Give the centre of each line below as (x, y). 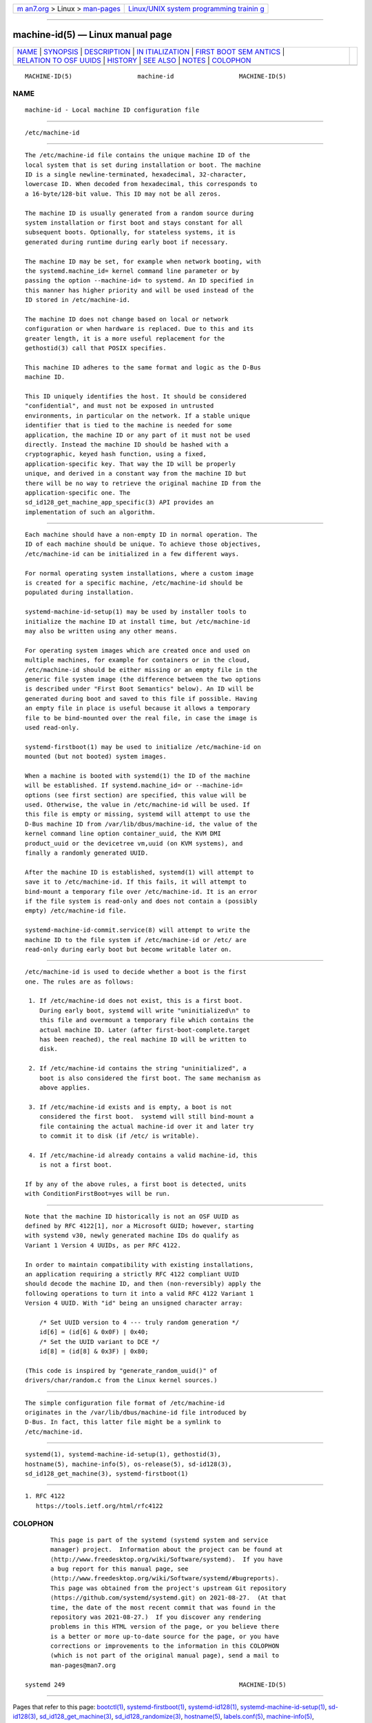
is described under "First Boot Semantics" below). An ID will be (139, 689)
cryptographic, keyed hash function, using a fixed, (116, 454)
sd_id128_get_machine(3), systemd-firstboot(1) (107, 1474)
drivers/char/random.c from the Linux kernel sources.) (121, 1380)
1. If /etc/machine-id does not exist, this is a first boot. (136, 1001)
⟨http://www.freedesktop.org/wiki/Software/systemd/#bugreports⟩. (165, 1579)
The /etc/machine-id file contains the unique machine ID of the (138, 155)
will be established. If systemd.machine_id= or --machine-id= (134, 785)
